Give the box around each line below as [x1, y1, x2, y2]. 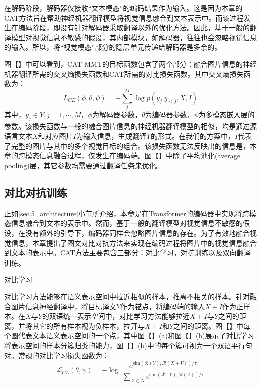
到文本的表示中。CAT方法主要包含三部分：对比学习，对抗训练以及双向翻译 [4, 247, 251, 258]
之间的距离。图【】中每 [173, 320, 251, 331]
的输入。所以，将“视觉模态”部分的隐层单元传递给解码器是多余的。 [4, 42, 222, 52]
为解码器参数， [92, 109, 142, 119]
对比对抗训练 [4, 185, 67, 200]
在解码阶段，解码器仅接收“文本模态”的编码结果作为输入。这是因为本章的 [4, 3, 243, 13]
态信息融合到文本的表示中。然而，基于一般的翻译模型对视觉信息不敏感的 [4, 218, 243, 228]
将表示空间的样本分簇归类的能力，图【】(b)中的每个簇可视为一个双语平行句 [4, 340, 252, 350]
